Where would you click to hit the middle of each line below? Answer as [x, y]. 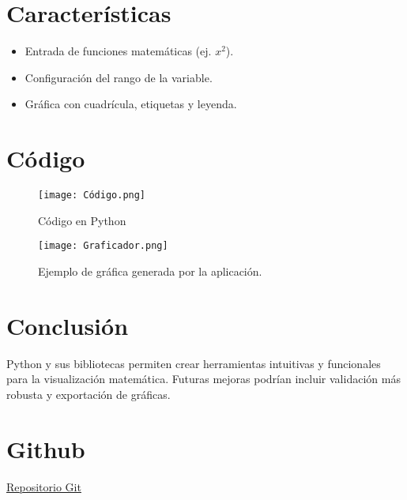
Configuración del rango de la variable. [119, 77]
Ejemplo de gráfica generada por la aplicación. [150, 271]
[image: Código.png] [92, 195]
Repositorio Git [44, 486]
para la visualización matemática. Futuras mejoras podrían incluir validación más [203, 379]
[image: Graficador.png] [103, 246]
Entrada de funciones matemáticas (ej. [118, 51]
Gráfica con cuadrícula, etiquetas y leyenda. [131, 104]
